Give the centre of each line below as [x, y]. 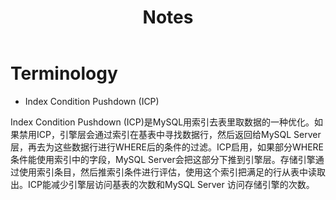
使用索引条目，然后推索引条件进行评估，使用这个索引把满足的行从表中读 [167, 172]
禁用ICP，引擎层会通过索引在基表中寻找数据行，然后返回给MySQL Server [170, 134]
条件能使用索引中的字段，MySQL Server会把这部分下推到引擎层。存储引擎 [163, 159]
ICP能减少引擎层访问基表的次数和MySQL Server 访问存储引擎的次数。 [171, 184]
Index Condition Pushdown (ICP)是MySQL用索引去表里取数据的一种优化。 [162, 122]
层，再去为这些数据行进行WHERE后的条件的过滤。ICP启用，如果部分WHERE [167, 147]
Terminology [64, 73]
